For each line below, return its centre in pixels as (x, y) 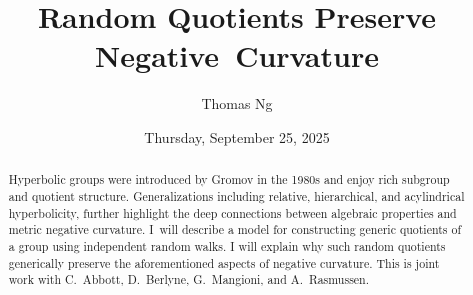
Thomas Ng (237, 103)
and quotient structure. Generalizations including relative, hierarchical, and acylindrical (236, 195)
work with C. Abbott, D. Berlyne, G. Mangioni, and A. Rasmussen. (189, 279)
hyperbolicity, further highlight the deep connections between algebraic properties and (232, 212)
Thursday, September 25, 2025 (237, 136)
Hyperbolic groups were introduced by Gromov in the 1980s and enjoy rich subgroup (229, 179)
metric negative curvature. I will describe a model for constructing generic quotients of (235, 229)
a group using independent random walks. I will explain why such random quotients (227, 245)
